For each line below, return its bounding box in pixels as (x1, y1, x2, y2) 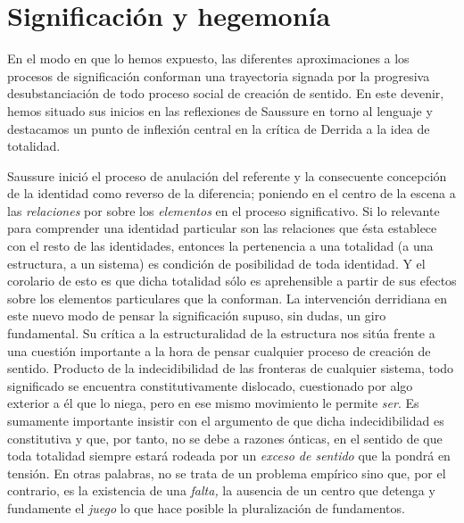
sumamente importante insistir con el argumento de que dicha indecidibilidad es (7, 411, 444, 429)
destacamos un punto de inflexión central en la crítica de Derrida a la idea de (7, 119, 430, 137)
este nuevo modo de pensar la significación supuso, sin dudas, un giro (7, 306, 386, 325)
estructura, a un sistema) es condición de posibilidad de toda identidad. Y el (7, 253, 426, 272)
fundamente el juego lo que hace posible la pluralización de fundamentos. (7, 498, 405, 517)
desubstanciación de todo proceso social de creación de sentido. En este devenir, (7, 84, 444, 103)
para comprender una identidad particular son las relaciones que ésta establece (7, 219, 437, 237)
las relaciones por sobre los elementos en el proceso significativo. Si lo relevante (7, 201, 440, 220)
